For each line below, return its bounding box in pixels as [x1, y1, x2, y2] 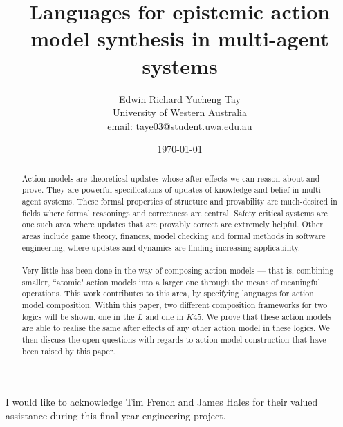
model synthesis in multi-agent [30, 24, 329, 53]
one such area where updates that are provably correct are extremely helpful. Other [21, 218, 323, 230]
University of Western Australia [112, 105, 248, 120]
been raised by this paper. [21, 345, 115, 357]
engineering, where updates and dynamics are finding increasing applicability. [21, 241, 301, 253]
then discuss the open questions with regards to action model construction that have [21, 333, 326, 345]
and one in [145, 310, 184, 322]
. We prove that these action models [201, 310, 332, 322]
